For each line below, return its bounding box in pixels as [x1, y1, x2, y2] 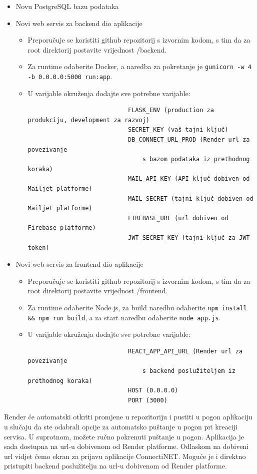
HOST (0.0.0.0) [128, 387, 178, 394]
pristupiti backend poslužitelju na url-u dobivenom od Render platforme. [4, 460, 227, 471]
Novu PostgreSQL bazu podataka [15, 1, 119, 11]
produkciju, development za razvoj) [27, 116, 149, 124]
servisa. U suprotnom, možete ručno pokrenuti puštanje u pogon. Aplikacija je [4, 431, 244, 441]
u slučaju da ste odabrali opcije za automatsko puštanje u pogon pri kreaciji [4, 421, 237, 432]
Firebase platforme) [27, 224, 96, 232]
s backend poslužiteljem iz [142, 367, 235, 375]
